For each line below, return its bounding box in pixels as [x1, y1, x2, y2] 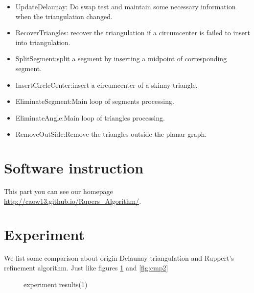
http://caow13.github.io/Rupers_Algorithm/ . [4, 195, 141, 206]
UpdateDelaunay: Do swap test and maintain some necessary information [15, 1, 236, 11]
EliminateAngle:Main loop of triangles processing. [15, 112, 165, 122]
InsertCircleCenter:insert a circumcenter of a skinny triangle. [15, 79, 198, 90]
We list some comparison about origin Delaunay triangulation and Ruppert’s [4, 253, 234, 263]
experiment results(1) [23, 279, 88, 289]
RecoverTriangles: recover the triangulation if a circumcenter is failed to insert [15, 27, 250, 38]
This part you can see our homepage [4, 186, 113, 196]
